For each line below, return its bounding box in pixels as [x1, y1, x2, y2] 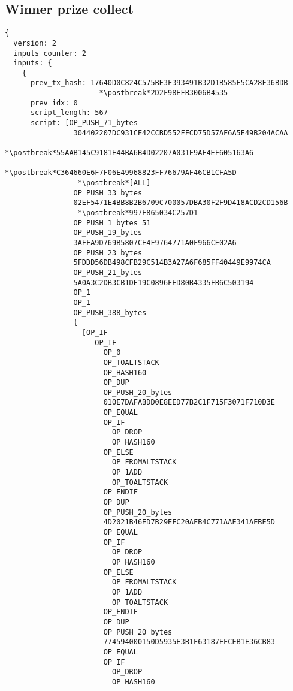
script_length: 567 [30, 108, 108, 117]
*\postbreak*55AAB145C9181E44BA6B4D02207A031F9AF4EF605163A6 [5, 149, 254, 158]
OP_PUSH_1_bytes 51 [73, 218, 151, 227]
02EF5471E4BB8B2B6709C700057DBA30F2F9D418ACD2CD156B [73, 198, 288, 207]
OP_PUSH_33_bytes [73, 188, 143, 197]
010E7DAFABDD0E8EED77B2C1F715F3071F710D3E [103, 398, 276, 407]
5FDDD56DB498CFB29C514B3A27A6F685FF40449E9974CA [73, 258, 271, 267]
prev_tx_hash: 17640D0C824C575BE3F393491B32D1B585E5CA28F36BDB [30, 79, 288, 87]
